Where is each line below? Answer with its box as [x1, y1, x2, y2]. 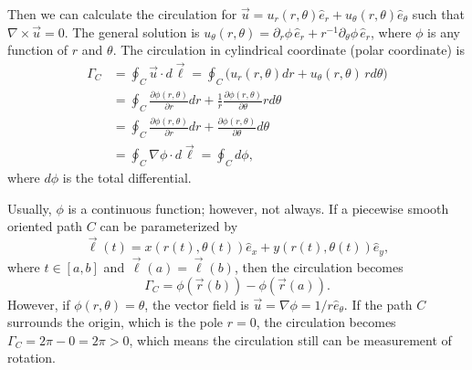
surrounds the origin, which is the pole [7, 312, 224, 332]
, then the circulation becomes [234, 257, 404, 276]
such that [412, 5, 465, 23]
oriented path [7, 217, 83, 236]
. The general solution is [64, 22, 200, 41]
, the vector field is [144, 294, 249, 313]
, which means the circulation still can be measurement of [129, 330, 452, 349]
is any [427, 22, 460, 41]
